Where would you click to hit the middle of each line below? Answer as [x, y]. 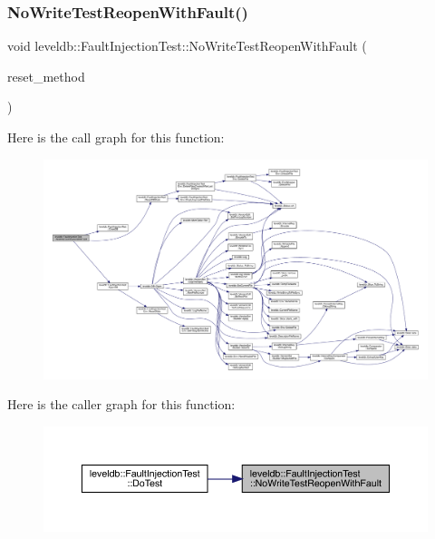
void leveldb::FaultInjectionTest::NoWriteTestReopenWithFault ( [187, 46]
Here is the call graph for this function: [116, 137]
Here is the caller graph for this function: [121, 404]
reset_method [46, 76]
